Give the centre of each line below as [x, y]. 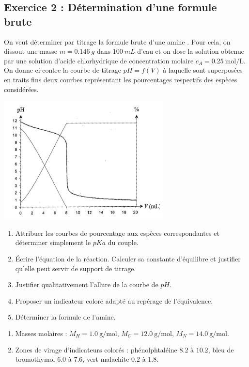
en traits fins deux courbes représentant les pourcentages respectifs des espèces [121, 79]
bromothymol [35, 359]
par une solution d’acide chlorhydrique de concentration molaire [99, 60]
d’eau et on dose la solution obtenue [191, 51]
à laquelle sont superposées [203, 70]
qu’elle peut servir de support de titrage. [76, 268]
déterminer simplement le [53, 242]
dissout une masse [31, 51]
